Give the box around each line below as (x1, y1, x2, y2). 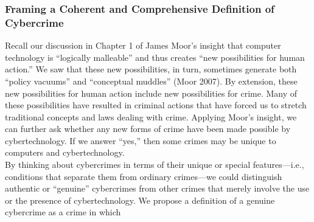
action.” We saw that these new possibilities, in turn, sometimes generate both (5, 63, 297, 75)
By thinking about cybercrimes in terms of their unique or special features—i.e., (5, 158, 304, 171)
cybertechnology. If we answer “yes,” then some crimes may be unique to (5, 134, 276, 147)
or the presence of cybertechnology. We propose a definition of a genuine (5, 193, 275, 206)
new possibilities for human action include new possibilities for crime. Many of (5, 86, 298, 99)
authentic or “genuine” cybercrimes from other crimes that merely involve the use (5, 182, 310, 195)
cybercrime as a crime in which (5, 206, 121, 218)
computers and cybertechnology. (5, 146, 125, 159)
